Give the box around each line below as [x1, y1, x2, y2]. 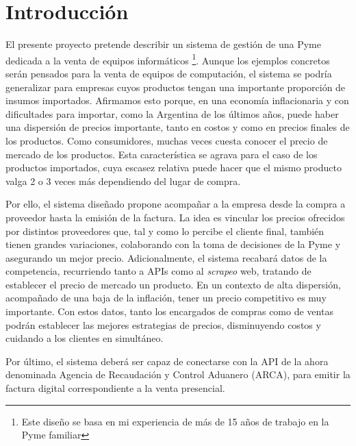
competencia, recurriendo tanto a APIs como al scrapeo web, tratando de [5, 264, 311, 278]
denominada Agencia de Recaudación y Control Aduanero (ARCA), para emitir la [5, 367, 351, 382]
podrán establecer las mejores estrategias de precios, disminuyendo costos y [5, 317, 321, 332]
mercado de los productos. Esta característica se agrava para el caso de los [5, 147, 318, 161]
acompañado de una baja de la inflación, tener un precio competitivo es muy [5, 290, 327, 305]
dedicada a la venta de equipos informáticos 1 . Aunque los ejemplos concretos [5, 51, 330, 67]
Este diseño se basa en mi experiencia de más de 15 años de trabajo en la [21, 414, 329, 428]
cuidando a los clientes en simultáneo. [5, 331, 164, 345]
